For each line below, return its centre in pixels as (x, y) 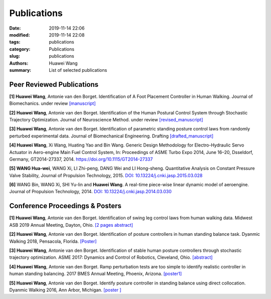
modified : (20, 35)
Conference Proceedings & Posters (65, 206)
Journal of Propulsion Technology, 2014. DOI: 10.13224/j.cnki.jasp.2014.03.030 (90, 192)
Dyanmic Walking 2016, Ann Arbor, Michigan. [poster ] (65, 290)
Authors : (19, 63)
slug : (15, 56)
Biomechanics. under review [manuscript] (52, 103)
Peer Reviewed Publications (54, 85)
